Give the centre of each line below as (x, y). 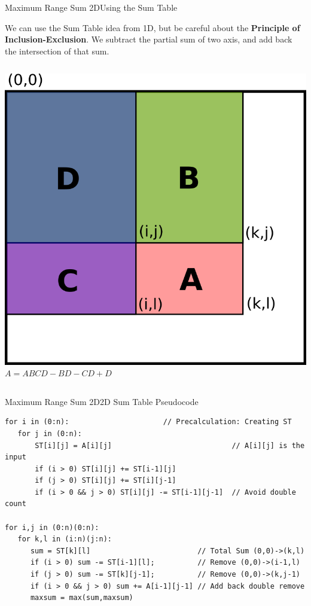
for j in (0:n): (50, 433)
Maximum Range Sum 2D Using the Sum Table (91, 7)
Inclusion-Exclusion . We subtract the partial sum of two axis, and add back (149, 39)
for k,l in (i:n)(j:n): (65, 539)
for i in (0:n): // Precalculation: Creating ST (148, 422)
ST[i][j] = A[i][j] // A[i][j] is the (170, 445)
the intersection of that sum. (57, 51)
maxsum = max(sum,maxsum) (82, 598)
